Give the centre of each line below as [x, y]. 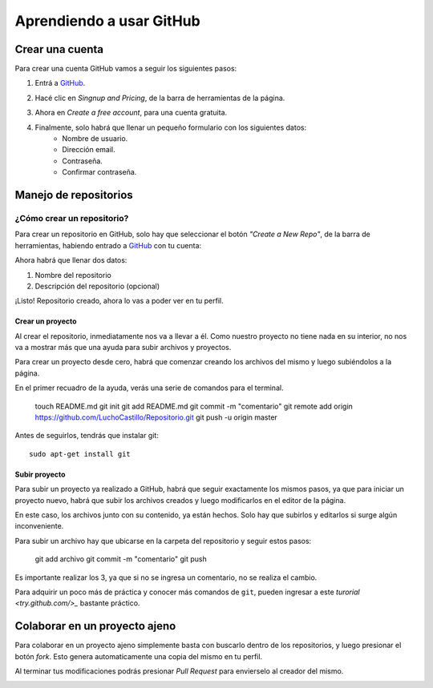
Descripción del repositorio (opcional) [97, 286]
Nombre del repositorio [73, 275]
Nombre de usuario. [95, 139]
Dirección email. [89, 150]
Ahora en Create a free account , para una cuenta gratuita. [131, 113]
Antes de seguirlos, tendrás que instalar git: [87, 436]
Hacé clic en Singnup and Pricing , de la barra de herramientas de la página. [160, 98]
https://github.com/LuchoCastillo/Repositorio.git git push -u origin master [156, 417]
